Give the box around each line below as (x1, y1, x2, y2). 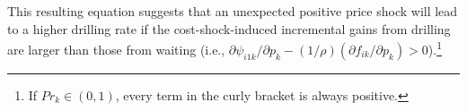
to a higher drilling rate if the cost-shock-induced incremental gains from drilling (7, 19, 451, 38)
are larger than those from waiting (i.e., (7, 39, 225, 58)
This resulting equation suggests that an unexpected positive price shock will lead (7, 2, 458, 20)
